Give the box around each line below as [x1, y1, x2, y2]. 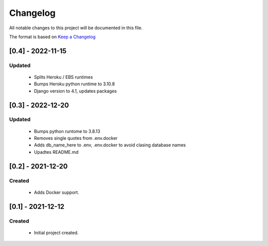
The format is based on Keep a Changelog [9, 34, 96, 40]
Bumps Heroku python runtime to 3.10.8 [34, 81, 115, 87]
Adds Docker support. [34, 189, 79, 195]
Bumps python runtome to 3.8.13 [34, 128, 100, 134]
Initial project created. [34, 230, 79, 236]
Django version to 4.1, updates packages [34, 88, 117, 94]
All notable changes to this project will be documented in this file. [9, 25, 143, 31]
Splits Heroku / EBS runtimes [34, 74, 93, 80]
